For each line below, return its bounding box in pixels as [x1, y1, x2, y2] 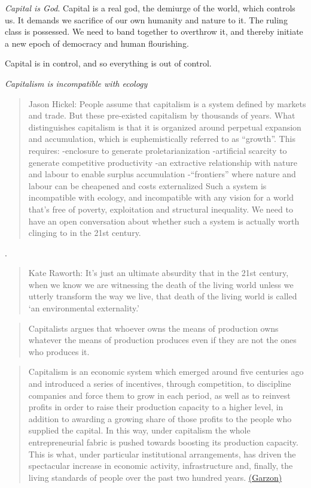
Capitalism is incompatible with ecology [5, 77, 148, 89]
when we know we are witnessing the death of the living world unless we [28, 278, 294, 290]
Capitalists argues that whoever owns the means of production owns [28, 322, 279, 334]
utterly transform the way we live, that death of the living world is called [28, 290, 297, 302]
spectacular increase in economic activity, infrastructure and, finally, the [28, 459, 293, 472]
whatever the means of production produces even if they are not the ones [28, 334, 297, 346]
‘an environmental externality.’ [28, 302, 140, 314]
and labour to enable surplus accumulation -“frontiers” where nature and [28, 168, 296, 180]
